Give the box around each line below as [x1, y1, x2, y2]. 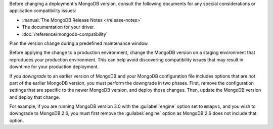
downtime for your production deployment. [9, 63, 99, 70]
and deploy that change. [9, 94, 60, 100]
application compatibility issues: [9, 8, 76, 14]
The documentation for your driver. [22, 24, 95, 30]
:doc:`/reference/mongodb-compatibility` [22, 31, 108, 37]
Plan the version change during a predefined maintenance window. [9, 40, 149, 46]
